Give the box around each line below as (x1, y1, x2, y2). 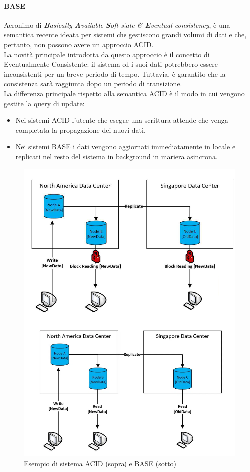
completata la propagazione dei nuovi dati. (15, 124, 146, 135)
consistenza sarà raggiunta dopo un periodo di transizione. (4, 78, 182, 89)
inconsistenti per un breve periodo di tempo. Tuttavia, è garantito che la (4, 68, 226, 79)
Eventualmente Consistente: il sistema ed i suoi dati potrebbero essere (4, 59, 218, 69)
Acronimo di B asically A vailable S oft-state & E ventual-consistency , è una (4, 19, 230, 30)
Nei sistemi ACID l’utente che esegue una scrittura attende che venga (15, 115, 228, 125)
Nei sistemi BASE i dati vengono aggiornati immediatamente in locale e (15, 141, 236, 152)
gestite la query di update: (4, 98, 85, 108)
